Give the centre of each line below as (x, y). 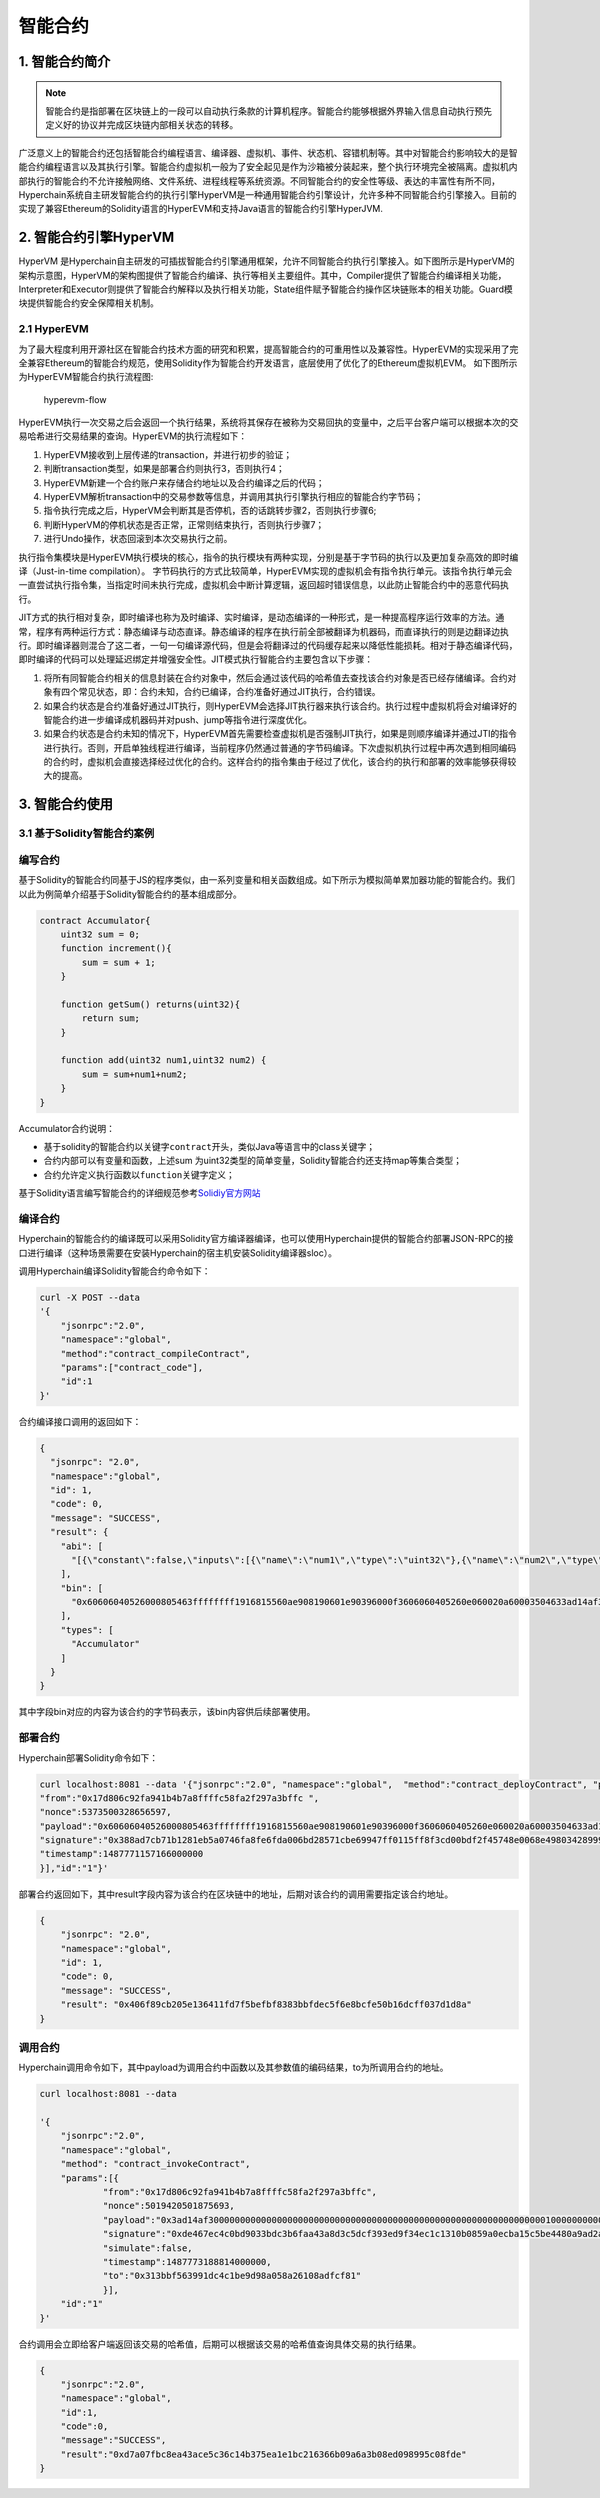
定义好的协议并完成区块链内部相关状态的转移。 (142, 125)
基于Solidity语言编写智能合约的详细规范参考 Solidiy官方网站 (139, 1193)
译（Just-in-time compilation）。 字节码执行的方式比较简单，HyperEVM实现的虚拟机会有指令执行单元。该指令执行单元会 (265, 571)
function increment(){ (116, 948)
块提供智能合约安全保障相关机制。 (88, 303)
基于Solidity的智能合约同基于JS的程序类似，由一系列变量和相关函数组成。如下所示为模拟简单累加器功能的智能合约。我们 (266, 880)
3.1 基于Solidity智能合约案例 (86, 833)
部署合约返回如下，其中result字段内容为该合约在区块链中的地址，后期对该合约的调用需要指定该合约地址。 (236, 1894)
